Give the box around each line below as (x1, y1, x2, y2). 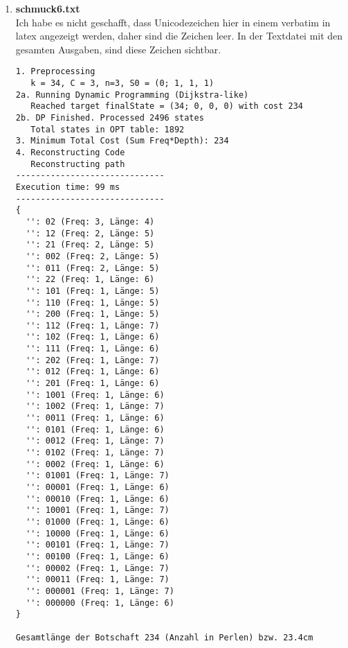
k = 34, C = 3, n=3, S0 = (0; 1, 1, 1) (30, 78, 214, 89)
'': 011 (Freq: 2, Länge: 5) (26, 263, 160, 273)
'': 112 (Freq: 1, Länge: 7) (26, 320, 160, 331)
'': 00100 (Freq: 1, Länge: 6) (26, 551, 170, 561)
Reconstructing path (30, 159, 125, 169)
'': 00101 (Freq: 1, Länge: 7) (26, 540, 170, 550)
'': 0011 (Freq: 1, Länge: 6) (26, 413, 165, 423)
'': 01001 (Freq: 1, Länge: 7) (26, 471, 170, 481)
